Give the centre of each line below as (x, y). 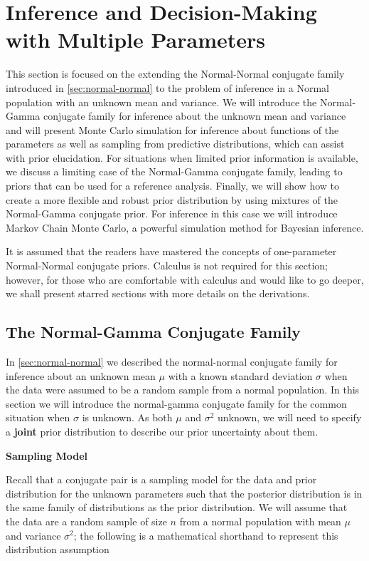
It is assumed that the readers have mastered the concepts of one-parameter (171, 251)
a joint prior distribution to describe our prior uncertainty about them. (162, 431)
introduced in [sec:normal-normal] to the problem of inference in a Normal (167, 87)
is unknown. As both (127, 417)
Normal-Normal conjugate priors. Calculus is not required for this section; (167, 266)
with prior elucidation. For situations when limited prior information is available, (182, 157)
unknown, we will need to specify (289, 417)
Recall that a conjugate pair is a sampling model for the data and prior (161, 479)
